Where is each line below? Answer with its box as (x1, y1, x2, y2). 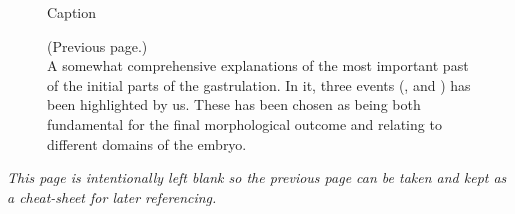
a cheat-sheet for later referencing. (7, 186, 217, 207)
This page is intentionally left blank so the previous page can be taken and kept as (7, 167, 507, 188)
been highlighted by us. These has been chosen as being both (47, 94, 421, 115)
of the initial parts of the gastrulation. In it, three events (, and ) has (47, 74, 471, 95)
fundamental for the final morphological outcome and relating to (47, 113, 442, 134)
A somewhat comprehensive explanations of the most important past (47, 55, 469, 76)
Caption (47, 2, 97, 22)
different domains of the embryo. (47, 133, 247, 154)
